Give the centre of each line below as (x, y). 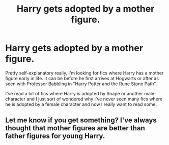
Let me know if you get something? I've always (81, 120)
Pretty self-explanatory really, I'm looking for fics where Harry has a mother (84, 73)
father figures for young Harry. (55, 136)
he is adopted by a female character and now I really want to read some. (81, 104)
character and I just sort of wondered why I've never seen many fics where (84, 99)
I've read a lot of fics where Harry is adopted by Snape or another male (80, 93)
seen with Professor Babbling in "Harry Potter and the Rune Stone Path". (81, 84)
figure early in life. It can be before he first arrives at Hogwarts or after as (82, 78)
